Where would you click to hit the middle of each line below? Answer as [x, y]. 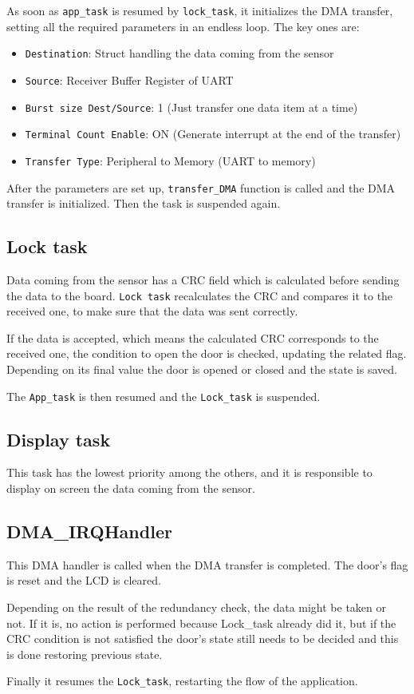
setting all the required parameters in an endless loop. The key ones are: [183, 26]
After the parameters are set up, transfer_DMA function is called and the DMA [201, 187]
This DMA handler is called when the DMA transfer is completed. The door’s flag [207, 564]
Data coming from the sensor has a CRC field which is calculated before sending [203, 279]
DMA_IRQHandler [89, 531]
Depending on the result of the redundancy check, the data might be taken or [197, 607]
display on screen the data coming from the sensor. [131, 488]
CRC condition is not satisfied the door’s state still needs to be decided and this [203, 638]
